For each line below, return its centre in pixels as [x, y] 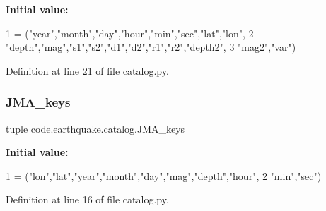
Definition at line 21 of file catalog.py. [87, 70]
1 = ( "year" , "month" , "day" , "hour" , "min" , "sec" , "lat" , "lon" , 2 [130, 33]
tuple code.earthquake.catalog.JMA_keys [95, 128]
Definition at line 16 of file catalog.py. [87, 199]
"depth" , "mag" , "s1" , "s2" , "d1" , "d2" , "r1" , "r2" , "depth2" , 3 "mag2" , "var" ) [151, 47]
